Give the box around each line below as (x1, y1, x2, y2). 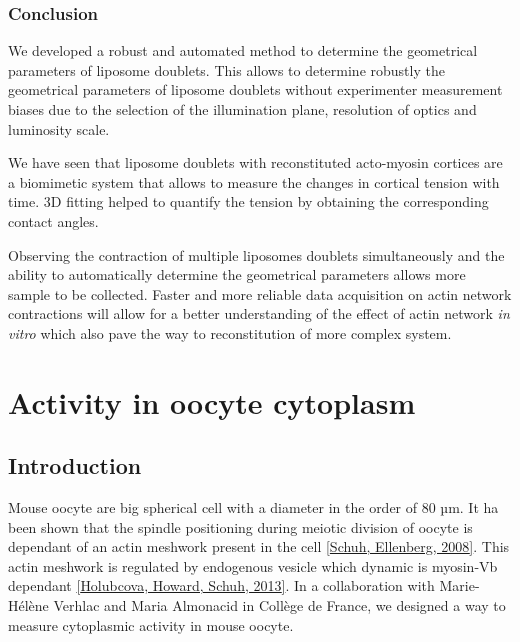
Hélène (8, 595, 49, 616)
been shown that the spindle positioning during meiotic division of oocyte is (8, 516, 473, 537)
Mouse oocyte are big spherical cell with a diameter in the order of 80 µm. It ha (8, 497, 499, 518)
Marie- (439, 575, 480, 596)
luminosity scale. (8, 118, 110, 139)
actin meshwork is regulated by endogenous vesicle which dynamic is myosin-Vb (8, 555, 498, 576)
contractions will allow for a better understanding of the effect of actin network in (8, 303, 510, 324)
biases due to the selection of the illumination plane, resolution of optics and (8, 99, 477, 119)
